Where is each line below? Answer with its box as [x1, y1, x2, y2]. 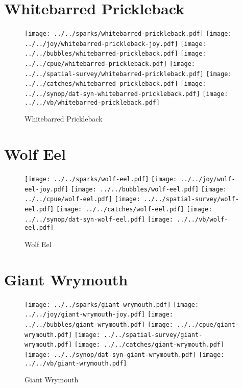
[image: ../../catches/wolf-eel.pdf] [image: [56, 206, 212, 213]
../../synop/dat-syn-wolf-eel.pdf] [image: [25, 215, 174, 223]
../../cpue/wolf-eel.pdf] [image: [25, 196, 140, 203]
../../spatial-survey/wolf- [143, 196, 239, 203]
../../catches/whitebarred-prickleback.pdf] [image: [25, 80, 206, 88]
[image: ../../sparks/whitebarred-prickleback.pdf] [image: [25, 30, 232, 38]
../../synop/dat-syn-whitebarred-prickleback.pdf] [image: [25, 90, 228, 98]
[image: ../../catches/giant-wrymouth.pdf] [74, 341, 225, 349]
